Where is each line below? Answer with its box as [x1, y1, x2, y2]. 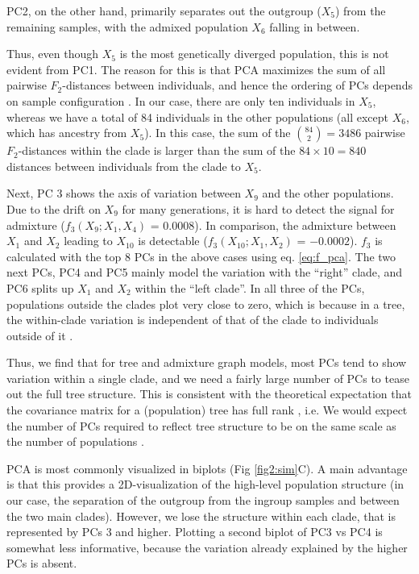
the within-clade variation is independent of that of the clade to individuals [6, 311, 379, 328]
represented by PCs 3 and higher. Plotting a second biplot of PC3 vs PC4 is [6, 523, 383, 540]
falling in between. [269, 18, 360, 35]
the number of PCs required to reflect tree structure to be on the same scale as [6, 417, 396, 434]
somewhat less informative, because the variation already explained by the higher [6, 539, 408, 555]
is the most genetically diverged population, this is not [119, 45, 389, 62]
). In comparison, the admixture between [194, 216, 396, 233]
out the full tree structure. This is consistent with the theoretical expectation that [6, 385, 412, 402]
